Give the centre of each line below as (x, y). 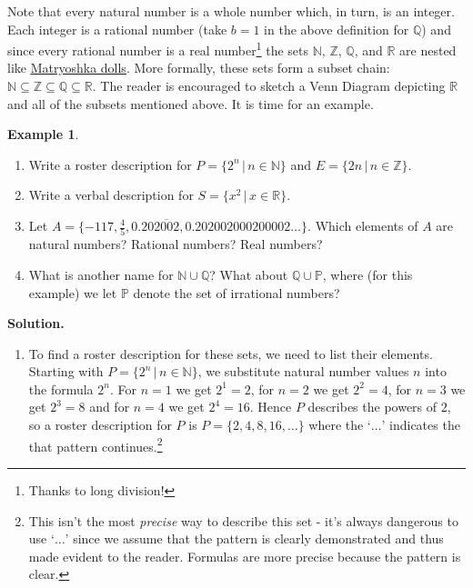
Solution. (36, 323)
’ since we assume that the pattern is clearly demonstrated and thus (254, 538)
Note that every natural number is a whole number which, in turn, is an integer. (231, 11)
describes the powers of (372, 407)
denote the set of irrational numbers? (236, 292)
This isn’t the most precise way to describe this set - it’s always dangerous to (243, 520)
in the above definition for (337, 29)
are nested (428, 50)
